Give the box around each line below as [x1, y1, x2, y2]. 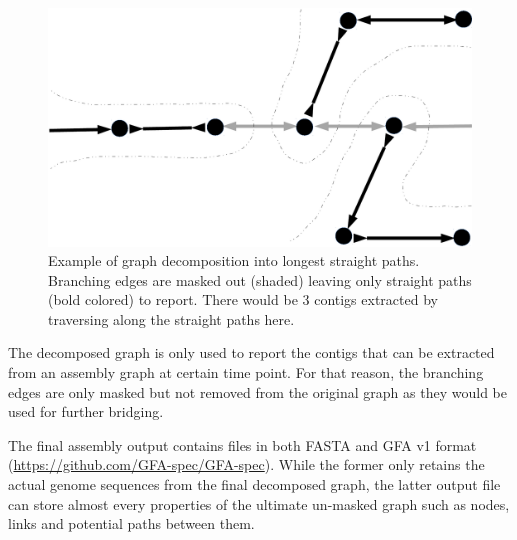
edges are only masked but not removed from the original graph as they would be [8, 381, 507, 402]
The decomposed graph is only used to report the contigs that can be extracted [8, 342, 495, 363]
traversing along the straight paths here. [48, 308, 295, 329]
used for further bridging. [8, 401, 164, 422]
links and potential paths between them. [8, 513, 255, 534]
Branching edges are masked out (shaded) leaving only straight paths [48, 269, 472, 290]
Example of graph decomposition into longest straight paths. [48, 250, 420, 271]
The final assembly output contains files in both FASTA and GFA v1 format [8, 434, 477, 455]
